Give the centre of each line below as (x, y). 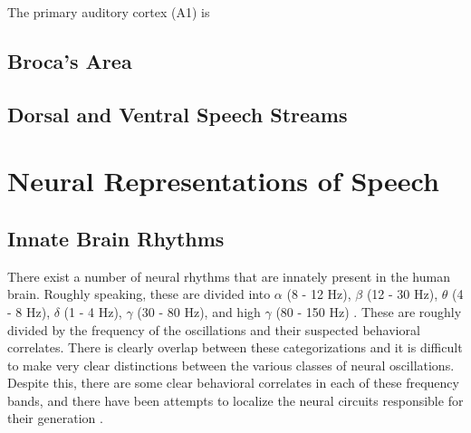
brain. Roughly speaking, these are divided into (139, 294)
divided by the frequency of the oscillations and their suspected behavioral (214, 329)
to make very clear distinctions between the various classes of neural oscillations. (231, 365)
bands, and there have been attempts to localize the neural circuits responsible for (235, 400)
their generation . (55, 418)
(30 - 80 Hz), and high (199, 311)
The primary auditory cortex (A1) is (109, 12)
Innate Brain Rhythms (116, 238)
